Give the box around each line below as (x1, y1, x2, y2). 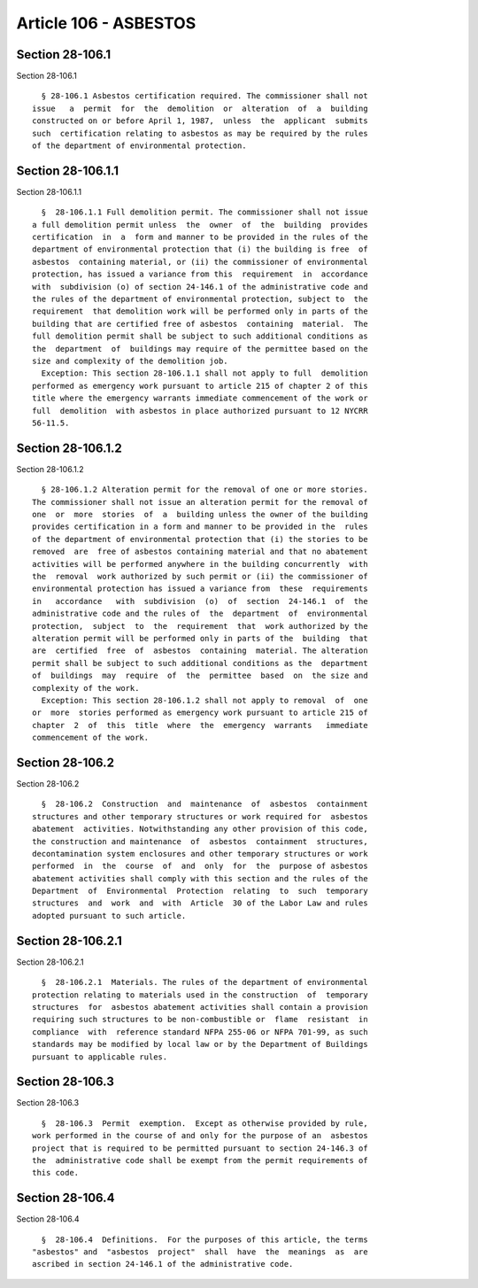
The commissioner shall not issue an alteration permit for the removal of (32, 497, 368, 507)
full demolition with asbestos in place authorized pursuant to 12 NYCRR (32, 406, 368, 415)
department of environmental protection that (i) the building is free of (32, 244, 368, 254)
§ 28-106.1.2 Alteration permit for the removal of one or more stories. (41, 485, 368, 495)
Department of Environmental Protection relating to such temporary (32, 886, 368, 896)
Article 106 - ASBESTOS (16, 13, 197, 33)
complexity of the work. (32, 683, 140, 693)
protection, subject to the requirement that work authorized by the (32, 621, 368, 631)
